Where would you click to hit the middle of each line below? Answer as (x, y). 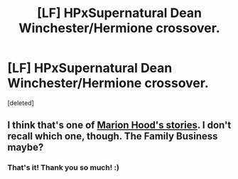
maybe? (26, 147)
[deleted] (21, 103)
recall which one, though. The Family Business (113, 136)
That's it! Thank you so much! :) (63, 168)
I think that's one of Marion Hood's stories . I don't (119, 125)
